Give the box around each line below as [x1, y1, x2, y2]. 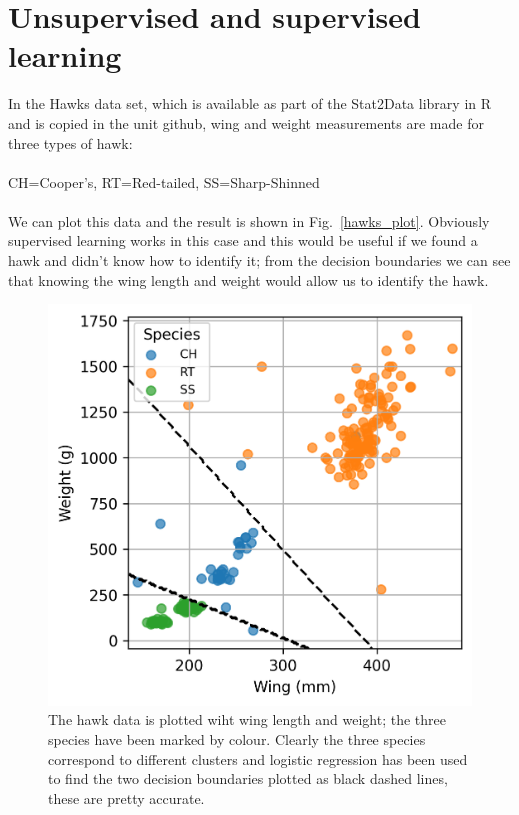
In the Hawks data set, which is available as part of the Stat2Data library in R [8, 93, 492, 114]
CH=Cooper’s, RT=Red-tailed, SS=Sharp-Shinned [8, 171, 320, 192]
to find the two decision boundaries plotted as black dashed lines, [48, 768, 448, 789]
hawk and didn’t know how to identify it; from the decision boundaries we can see [8, 250, 511, 271]
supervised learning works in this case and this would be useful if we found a [8, 230, 478, 251]
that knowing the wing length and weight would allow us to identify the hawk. [8, 269, 489, 290]
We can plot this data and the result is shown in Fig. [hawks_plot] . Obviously [8, 210, 490, 231]
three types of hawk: [8, 132, 133, 153]
